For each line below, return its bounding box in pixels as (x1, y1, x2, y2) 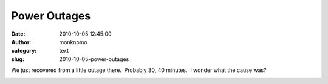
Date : (11, 30, 26, 37)
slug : (11, 55, 24, 63)
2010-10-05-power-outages (59, 55, 129, 63)
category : (11, 47, 37, 54)
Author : (11, 38, 32, 45)
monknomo (59, 38, 87, 45)
